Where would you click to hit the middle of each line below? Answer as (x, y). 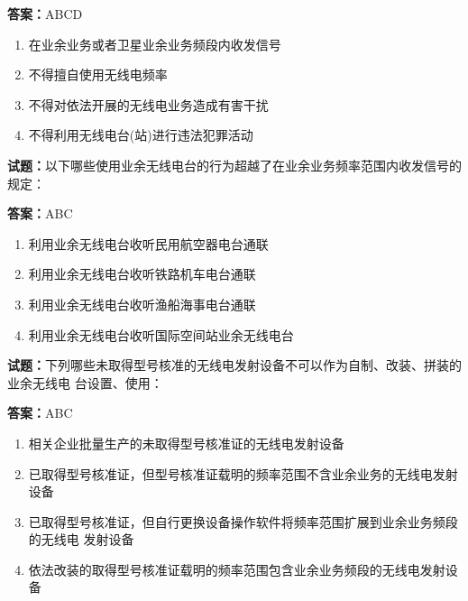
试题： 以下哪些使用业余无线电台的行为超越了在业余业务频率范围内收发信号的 (234, 165)
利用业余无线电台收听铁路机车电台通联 (142, 274)
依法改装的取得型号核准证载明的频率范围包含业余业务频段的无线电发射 (237, 569)
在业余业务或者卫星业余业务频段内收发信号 (155, 44)
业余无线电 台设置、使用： (85, 382)
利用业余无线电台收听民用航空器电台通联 (148, 243)
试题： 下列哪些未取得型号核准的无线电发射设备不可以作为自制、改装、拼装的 (234, 365)
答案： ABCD (45, 14)
